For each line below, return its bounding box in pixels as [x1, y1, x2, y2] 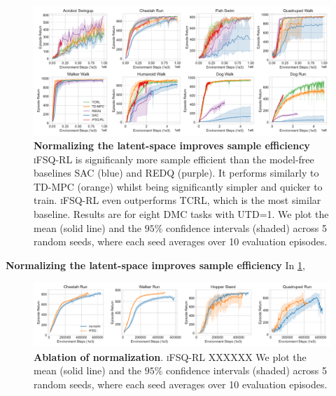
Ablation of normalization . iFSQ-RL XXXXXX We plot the [34, 349, 307, 364]
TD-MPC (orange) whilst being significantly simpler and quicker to [34, 179, 323, 193]
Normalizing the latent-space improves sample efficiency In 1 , [6, 257, 305, 272]
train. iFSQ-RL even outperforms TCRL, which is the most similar [34, 193, 321, 207]
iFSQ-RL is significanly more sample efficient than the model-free [34, 151, 314, 166]
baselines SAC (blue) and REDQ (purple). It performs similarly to [34, 165, 319, 180]
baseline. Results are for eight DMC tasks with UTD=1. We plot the [34, 207, 329, 221]
